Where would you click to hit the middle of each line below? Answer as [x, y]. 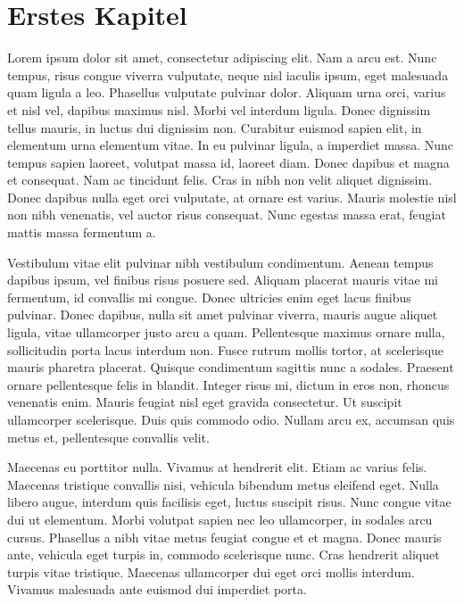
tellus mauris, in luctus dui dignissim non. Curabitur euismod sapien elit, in [215, 127]
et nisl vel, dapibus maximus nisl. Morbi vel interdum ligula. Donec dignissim [219, 109]
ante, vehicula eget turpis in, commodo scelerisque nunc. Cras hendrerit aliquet [224, 554]
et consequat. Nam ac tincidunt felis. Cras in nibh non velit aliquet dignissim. [220, 180]
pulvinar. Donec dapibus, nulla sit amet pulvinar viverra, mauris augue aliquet [223, 314]
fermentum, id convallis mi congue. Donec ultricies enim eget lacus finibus [209, 297]
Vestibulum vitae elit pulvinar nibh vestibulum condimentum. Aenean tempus [220, 262]
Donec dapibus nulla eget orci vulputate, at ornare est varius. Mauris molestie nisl [232, 197]
